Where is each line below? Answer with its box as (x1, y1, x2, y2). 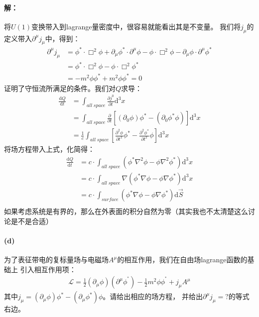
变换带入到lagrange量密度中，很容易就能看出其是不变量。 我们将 (31, 21, 241, 31)
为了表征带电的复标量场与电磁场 (4, 254, 109, 265)
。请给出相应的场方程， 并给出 (103, 291, 203, 302)
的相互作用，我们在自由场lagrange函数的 (117, 254, 248, 265)
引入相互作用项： (20, 264, 76, 274)
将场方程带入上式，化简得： (4, 144, 95, 154)
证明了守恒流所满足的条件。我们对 (4, 83, 116, 93)
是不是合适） (10, 215, 53, 226)
